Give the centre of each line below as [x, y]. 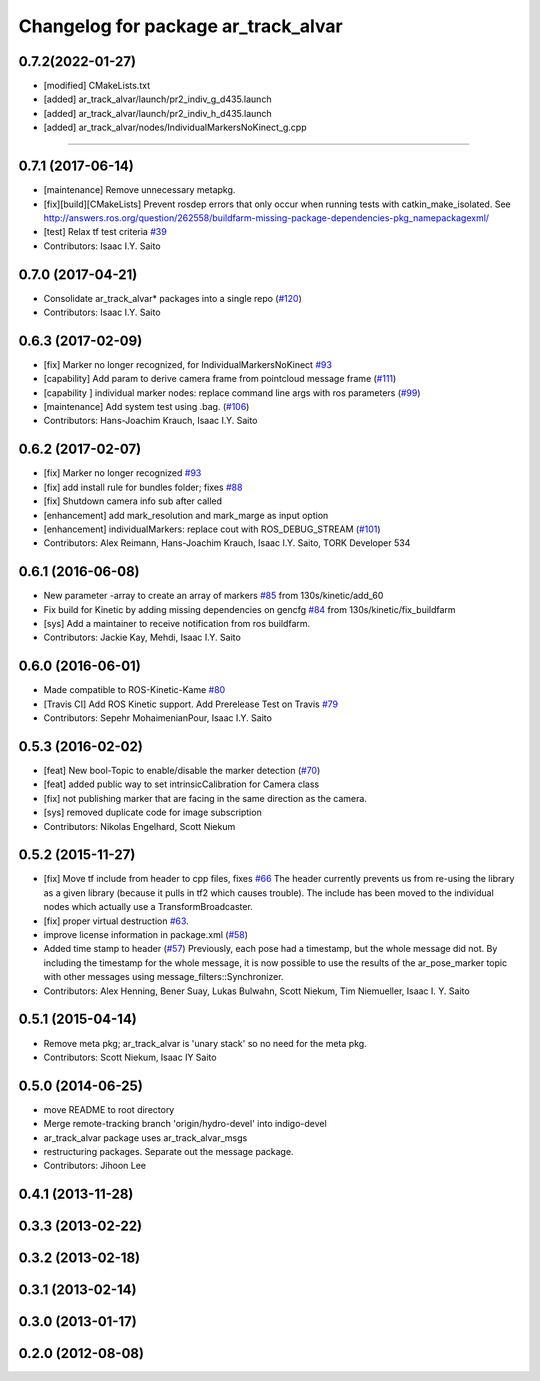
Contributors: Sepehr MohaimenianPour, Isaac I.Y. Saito [157, 718]
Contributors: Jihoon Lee [95, 1166]
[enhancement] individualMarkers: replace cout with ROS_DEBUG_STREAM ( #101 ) [212, 529]
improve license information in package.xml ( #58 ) [146, 935]
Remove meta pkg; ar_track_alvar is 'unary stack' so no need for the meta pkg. [205, 1043]
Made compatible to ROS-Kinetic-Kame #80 [134, 690]
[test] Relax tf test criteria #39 [105, 232]
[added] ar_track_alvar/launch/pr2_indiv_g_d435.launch [157, 99]
